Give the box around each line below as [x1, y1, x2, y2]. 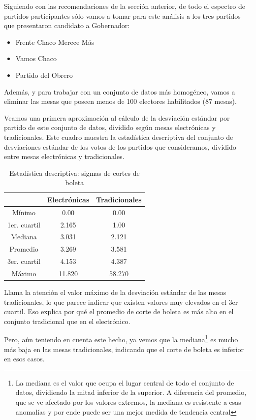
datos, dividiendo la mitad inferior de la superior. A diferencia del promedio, [15, 387, 247, 397]
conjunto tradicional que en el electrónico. [4, 316, 130, 326]
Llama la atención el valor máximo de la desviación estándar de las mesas [4, 287, 226, 297]
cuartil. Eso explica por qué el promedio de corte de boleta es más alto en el [4, 306, 234, 317]
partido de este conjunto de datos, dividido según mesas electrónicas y [4, 122, 216, 132]
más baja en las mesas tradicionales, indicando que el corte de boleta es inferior [4, 344, 244, 354]
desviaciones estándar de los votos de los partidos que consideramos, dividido [4, 141, 236, 152]
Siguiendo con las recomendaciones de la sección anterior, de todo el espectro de [4, 1, 246, 11]
